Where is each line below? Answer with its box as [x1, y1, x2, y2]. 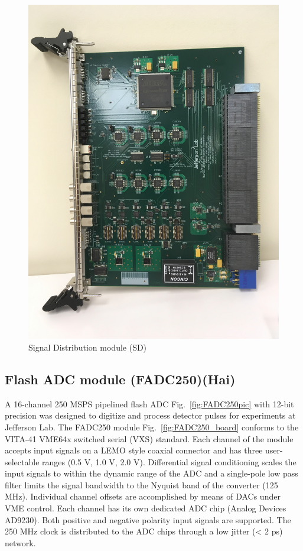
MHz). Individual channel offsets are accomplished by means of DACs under [5, 490, 281, 503]
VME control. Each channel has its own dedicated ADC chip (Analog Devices [5, 502, 286, 514]
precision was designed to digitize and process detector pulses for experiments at [5, 409, 296, 422]
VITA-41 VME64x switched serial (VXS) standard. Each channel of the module [5, 432, 294, 445]
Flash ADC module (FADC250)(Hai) [5, 370, 236, 388]
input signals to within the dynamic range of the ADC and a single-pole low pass [5, 467, 298, 479]
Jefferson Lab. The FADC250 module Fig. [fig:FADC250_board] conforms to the [5, 420, 299, 433]
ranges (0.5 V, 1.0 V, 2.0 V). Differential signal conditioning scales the [42, 455, 297, 468]
